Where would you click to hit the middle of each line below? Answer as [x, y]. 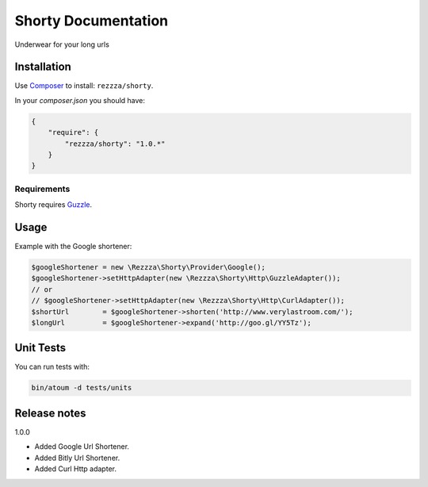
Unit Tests [40, 348]
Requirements [42, 189]
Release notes [50, 413]
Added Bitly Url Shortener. [77, 458]
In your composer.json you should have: [80, 100]
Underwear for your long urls [62, 44]
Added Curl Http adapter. [75, 469]
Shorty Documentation [92, 21]
